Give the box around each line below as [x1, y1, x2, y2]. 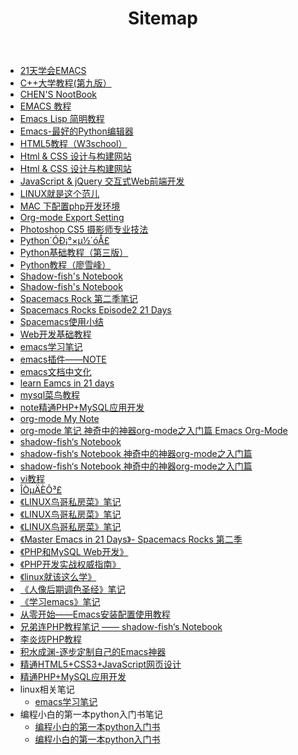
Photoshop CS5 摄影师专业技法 [19, 223, 149, 236]
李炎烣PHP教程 [19, 633, 83, 646]
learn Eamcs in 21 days [19, 377, 115, 389]
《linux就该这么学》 [19, 571, 97, 583]
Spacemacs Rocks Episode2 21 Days [19, 304, 172, 316]
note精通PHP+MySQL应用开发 [19, 402, 145, 414]
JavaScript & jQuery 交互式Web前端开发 [19, 175, 185, 187]
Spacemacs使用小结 [19, 316, 105, 328]
